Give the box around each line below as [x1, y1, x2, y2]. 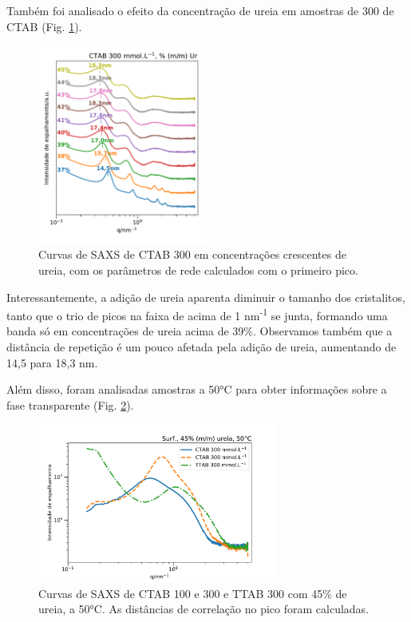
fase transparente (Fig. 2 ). [6, 396, 134, 413]
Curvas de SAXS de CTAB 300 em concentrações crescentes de [38, 246, 346, 263]
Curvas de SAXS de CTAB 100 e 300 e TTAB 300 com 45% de [38, 584, 347, 601]
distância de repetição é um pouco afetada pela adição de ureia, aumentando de [6, 338, 397, 355]
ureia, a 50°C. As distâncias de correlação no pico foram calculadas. [38, 600, 370, 617]
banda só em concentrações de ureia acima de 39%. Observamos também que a [6, 323, 393, 339]
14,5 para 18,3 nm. [6, 354, 98, 370]
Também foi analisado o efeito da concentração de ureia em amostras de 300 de [6, 2, 394, 18]
